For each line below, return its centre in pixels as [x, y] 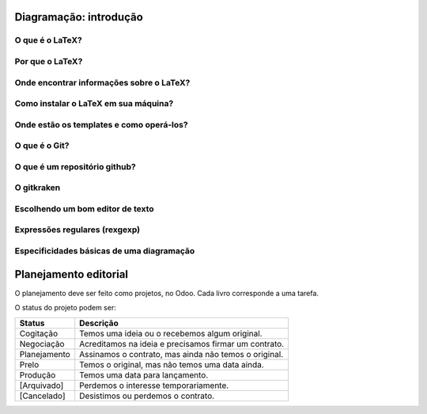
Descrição [99, 323]
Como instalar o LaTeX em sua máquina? [94, 104]
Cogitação [39, 333]
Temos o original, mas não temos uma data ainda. [172, 364]
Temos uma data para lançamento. [144, 374]
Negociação [42, 344]
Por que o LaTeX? [49, 61]
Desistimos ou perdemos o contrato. [147, 396]
